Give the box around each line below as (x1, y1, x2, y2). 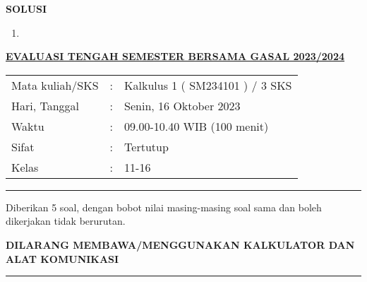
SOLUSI (6, 1, 47, 16)
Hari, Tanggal (11, 97, 80, 114)
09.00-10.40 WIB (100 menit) (124, 117, 269, 134)
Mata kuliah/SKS (11, 76, 99, 93)
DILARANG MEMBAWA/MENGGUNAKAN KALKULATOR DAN (6, 237, 355, 252)
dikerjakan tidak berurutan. (6, 213, 126, 228)
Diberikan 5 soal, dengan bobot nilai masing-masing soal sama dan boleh (6, 199, 322, 214)
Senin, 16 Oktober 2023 (124, 97, 241, 114)
